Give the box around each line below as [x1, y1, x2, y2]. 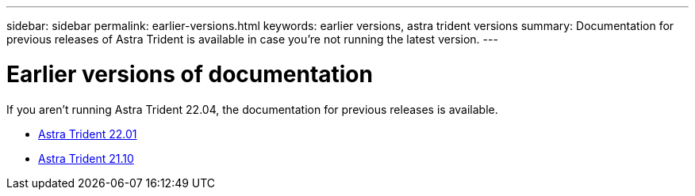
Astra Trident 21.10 [38, 151, 134, 165]
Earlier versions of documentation [6, 60, 373, 88]
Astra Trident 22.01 [38, 126, 137, 141]
